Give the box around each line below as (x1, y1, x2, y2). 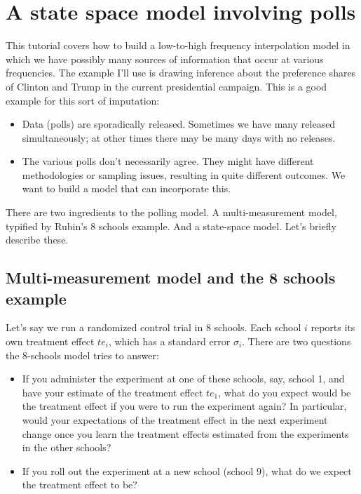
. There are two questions (242, 334, 351, 349)
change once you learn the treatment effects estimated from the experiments (22, 426, 349, 441)
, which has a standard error (108, 334, 231, 349)
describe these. (6, 232, 69, 247)
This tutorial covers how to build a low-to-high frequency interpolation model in (6, 38, 350, 53)
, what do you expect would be (218, 385, 351, 399)
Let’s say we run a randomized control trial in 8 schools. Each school (6, 320, 301, 335)
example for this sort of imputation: (6, 93, 160, 107)
